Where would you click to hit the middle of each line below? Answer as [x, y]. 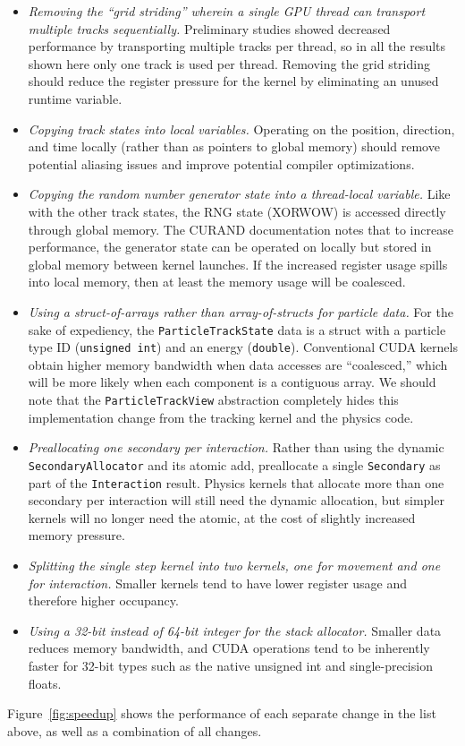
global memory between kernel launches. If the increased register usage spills [238, 264]
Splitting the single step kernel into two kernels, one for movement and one [234, 565]
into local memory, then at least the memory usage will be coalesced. [217, 282]
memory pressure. [76, 535]
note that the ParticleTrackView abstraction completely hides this [213, 399]
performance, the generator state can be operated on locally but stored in [230, 247]
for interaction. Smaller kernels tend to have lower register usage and [218, 583]
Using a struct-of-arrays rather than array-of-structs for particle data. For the [241, 311]
